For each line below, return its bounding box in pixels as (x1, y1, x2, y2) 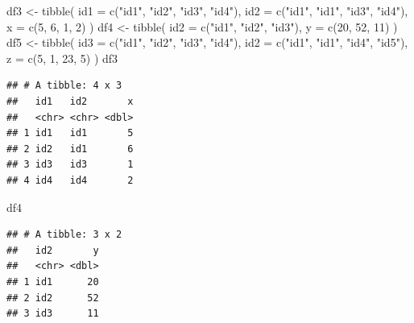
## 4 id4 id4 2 (6, 174, 134, 186)
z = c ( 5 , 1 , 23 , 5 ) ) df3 (6, 49, 118, 66)
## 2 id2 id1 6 (6, 143, 134, 155)
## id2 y (6, 244, 99, 256)
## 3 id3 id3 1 (6, 159, 134, 171)
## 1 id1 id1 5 (6, 127, 134, 139)
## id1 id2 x (6, 95, 134, 107)
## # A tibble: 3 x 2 (6, 229, 122, 241)
